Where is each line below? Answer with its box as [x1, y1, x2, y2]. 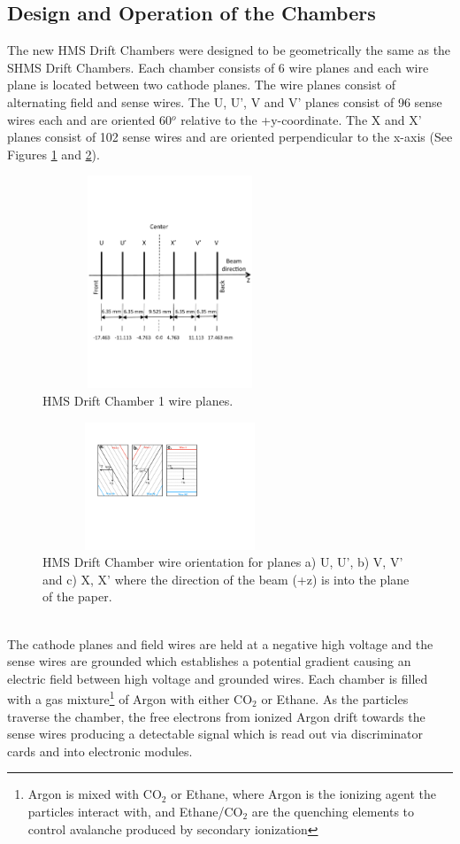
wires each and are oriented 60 [7, 110, 172, 128]
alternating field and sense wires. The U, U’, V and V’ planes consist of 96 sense [7, 92, 442, 111]
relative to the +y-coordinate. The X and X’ [180, 110, 422, 128]
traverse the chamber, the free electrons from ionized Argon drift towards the [7, 707, 425, 725]
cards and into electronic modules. [7, 741, 193, 760]
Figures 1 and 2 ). [7, 144, 100, 163]
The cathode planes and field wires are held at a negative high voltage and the [7, 634, 433, 653]
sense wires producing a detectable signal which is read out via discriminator [7, 724, 424, 743]
